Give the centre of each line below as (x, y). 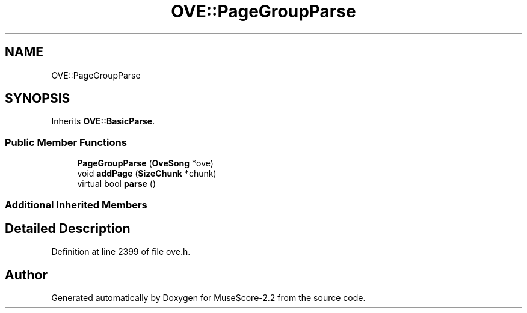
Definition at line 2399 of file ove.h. (121, 252)
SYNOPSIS (38, 99)
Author (26, 275)
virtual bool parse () (117, 184)
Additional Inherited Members (76, 205)
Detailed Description (68, 228)
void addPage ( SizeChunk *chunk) (147, 174)
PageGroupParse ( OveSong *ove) (145, 163)
